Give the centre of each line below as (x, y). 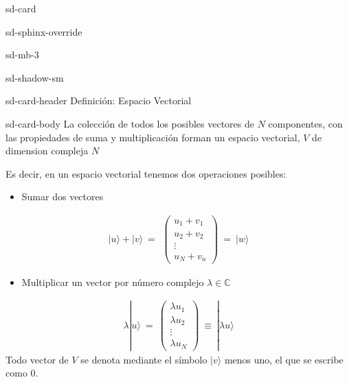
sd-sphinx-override (44, 31)
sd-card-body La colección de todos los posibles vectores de (130, 123)
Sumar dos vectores (63, 196)
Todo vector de (37, 359)
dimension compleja (47, 151)
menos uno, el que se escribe (284, 359)
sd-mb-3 (22, 55)
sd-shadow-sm (35, 77)
